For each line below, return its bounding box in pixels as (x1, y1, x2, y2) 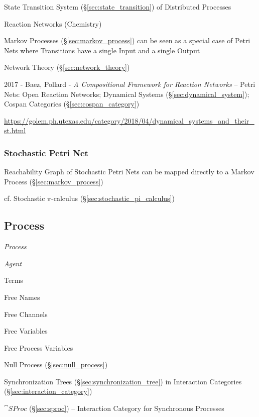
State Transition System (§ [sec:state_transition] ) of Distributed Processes (4, 2, 231, 12)
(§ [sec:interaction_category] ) (4, 386, 92, 396)
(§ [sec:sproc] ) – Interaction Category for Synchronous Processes (29, 403, 224, 413)
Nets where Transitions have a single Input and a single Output (4, 45, 200, 55)
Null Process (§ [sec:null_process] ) (4, 359, 108, 370)
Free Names (4, 291, 40, 302)
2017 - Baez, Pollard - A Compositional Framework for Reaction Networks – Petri (4, 78, 255, 89)
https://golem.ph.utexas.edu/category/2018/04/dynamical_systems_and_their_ (4, 115, 254, 126)
